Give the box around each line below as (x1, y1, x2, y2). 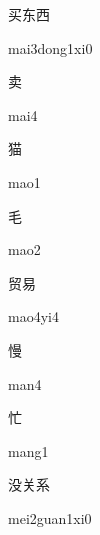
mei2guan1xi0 (8, 507, 92, 528)
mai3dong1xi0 (8, 37, 93, 58)
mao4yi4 (8, 306, 59, 327)
